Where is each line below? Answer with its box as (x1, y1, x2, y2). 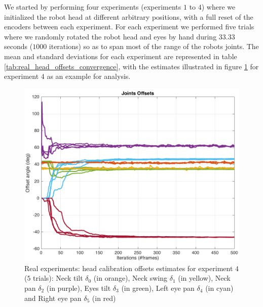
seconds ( (4, 41, 33, 52)
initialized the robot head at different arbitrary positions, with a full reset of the (4, 11, 253, 22)
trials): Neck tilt (33, 273, 83, 283)
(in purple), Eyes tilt (46, 283, 111, 293)
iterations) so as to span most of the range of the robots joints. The (49, 41, 259, 52)
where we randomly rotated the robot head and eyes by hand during (4, 31, 217, 41)
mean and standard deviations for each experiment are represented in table (4, 51, 237, 61)
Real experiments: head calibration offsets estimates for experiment (24, 262, 233, 273)
